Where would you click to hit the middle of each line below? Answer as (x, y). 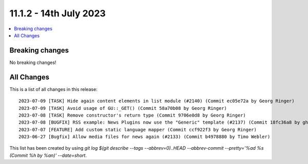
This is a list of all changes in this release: (53, 89)
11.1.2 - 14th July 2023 (58, 13)
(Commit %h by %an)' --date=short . (48, 155)
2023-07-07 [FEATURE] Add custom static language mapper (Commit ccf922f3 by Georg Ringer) (138, 130)
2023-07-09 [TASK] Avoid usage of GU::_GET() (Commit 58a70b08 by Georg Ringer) (123, 108)
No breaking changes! (33, 62)
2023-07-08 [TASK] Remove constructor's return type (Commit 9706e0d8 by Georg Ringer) (132, 115)
